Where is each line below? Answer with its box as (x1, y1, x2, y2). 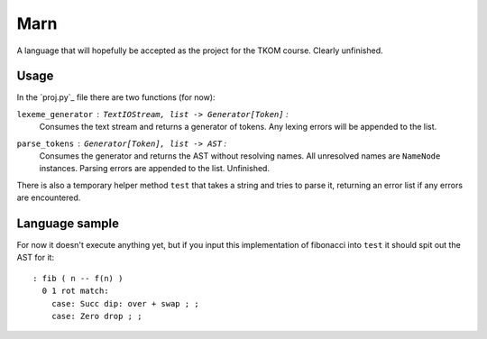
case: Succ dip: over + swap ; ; (51, 298, 200, 308)
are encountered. (16, 192, 81, 203)
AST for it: (16, 252, 54, 263)
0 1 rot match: (41, 286, 109, 297)
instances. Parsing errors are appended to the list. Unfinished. (39, 163, 271, 174)
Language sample (16, 216, 119, 231)
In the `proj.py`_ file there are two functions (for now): (16, 92, 216, 103)
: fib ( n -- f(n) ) (32, 273, 124, 283)
